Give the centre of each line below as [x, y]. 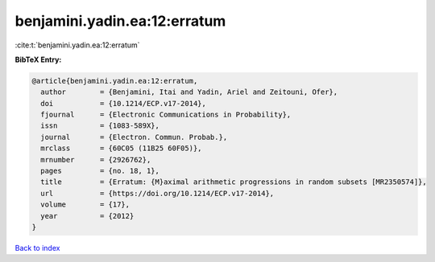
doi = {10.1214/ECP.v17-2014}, [124, 103]
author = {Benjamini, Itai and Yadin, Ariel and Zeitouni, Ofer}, [189, 92]
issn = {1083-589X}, [100, 126]
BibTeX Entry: [38, 59]
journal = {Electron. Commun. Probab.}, [134, 137]
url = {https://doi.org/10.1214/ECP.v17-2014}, [157, 193]
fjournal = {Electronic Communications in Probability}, [166, 115]
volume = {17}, [85, 205]
